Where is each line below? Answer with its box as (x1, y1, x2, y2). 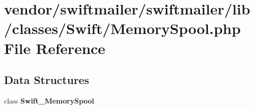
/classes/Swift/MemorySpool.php (4, 18, 241, 38)
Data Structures (4, 72, 89, 87)
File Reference (4, 37, 106, 58)
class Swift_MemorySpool (4, 95, 94, 105)
